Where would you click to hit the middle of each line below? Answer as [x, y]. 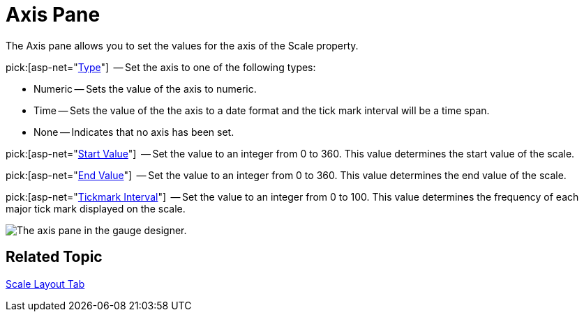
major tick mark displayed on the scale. [96, 208]
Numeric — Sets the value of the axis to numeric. [145, 88]
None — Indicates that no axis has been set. [134, 132]
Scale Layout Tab [45, 284]
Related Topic [54, 257]
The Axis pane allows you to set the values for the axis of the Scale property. [182, 45]
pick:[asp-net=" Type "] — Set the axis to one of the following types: [161, 67]
